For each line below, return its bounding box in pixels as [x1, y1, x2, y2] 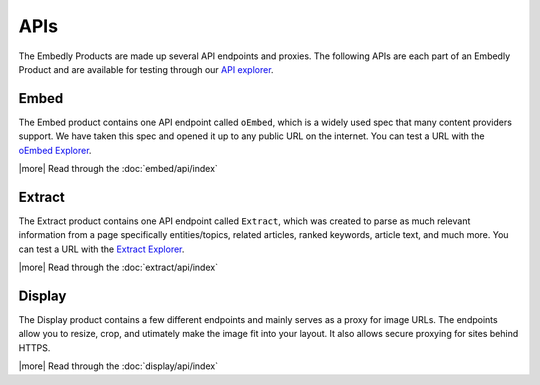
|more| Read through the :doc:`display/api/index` [18, 360, 219, 372]
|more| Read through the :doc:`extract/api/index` [18, 261, 219, 274]
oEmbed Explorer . [18, 144, 92, 156]
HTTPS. [18, 341, 51, 354]
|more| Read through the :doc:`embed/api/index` [18, 163, 219, 175]
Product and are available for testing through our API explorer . [18, 63, 274, 75]
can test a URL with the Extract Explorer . [18, 243, 185, 255]
